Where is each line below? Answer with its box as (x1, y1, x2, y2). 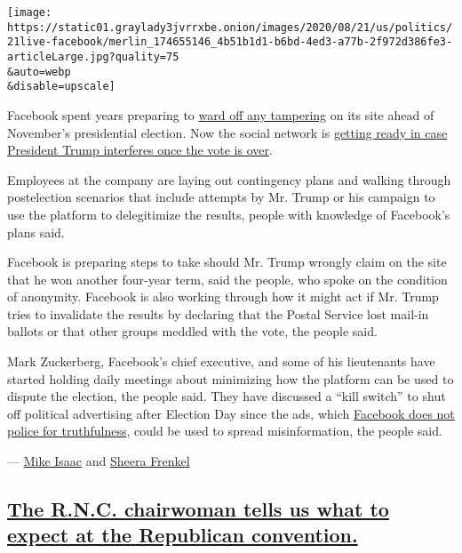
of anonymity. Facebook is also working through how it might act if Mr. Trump (7, 287, 439, 306)
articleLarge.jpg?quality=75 (7, 50, 179, 63)
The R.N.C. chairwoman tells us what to (7, 495, 389, 523)
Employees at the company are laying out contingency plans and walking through (7, 170, 451, 188)
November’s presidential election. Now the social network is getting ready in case (7, 123, 448, 141)
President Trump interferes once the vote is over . (7, 140, 273, 159)
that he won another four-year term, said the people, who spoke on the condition (7, 269, 448, 288)
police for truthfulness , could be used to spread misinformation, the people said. (7, 421, 442, 440)
